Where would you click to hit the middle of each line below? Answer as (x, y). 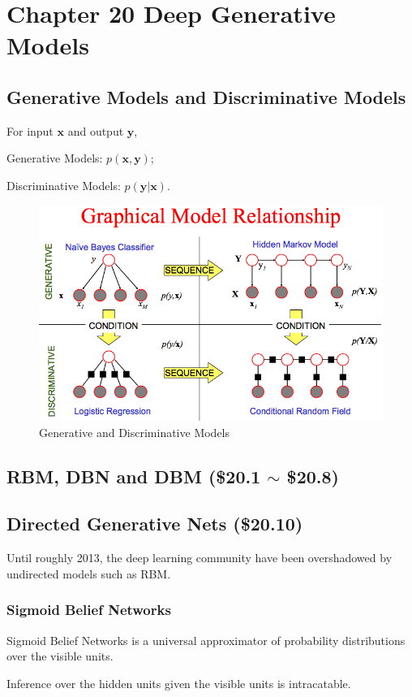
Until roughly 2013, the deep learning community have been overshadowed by (200, 558)
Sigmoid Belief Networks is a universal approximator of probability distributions (206, 640)
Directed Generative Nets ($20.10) (155, 524)
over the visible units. (60, 656)
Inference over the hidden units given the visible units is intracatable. (179, 683)
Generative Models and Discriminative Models (206, 96)
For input (30, 130)
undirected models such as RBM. (89, 573)
